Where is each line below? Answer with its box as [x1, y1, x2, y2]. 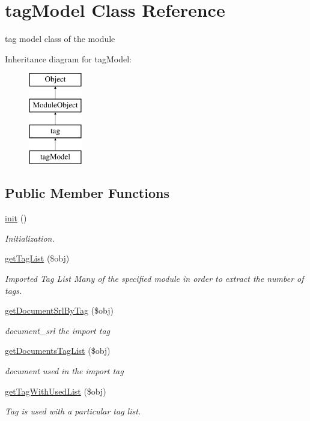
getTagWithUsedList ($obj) [5, 384, 106, 397]
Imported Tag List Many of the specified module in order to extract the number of [5, 272, 304, 285]
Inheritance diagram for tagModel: [5, 52, 132, 65]
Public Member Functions [5, 184, 169, 202]
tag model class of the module [5, 32, 115, 45]
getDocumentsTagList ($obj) [5, 344, 111, 357]
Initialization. [5, 231, 55, 244]
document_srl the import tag [5, 324, 110, 336]
